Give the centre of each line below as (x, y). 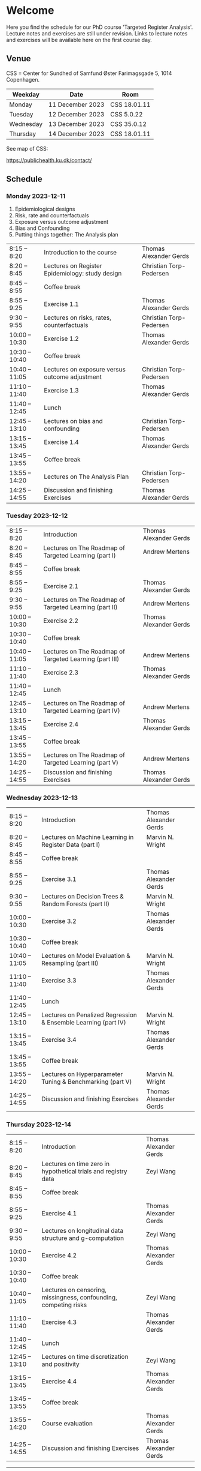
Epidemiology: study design (83, 274)
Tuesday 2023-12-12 (37, 516)
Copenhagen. (23, 79)
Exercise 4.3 (59, 1322)
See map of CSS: (27, 148)
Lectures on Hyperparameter (82, 1074)
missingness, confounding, (80, 1298)
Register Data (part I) (71, 845)
